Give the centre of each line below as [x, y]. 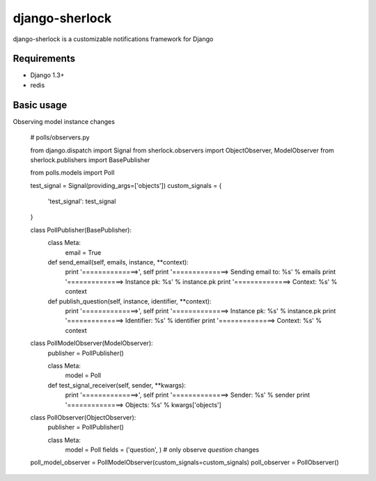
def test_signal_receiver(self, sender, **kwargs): [117, 385]
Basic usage [40, 105]
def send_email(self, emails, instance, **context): [118, 262]
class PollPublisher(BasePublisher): [81, 230]
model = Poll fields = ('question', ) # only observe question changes [162, 450]
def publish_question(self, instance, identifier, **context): [130, 301]
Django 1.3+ [47, 75]
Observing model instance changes [64, 121]
